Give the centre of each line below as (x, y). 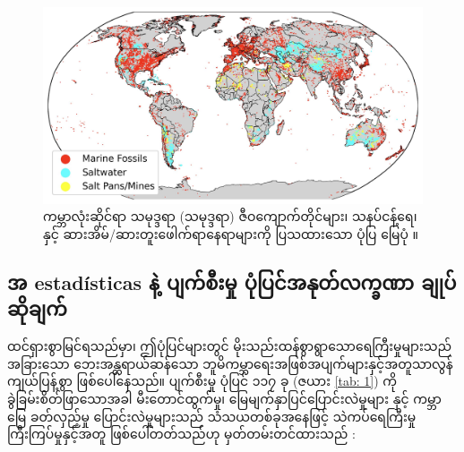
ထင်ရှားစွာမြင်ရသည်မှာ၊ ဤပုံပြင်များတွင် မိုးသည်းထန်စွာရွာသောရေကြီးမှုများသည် (230, 346)
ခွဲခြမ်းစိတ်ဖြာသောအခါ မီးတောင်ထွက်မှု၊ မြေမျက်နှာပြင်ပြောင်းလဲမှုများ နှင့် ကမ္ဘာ (224, 399)
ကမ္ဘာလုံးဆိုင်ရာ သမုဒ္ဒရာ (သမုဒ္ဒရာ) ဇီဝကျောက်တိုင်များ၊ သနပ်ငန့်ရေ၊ (230, 216)
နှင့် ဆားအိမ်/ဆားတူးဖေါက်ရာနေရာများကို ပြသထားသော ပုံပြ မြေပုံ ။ (231, 234)
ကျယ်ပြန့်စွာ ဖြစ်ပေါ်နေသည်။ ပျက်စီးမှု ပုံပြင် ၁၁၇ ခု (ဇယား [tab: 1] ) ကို (202, 381)
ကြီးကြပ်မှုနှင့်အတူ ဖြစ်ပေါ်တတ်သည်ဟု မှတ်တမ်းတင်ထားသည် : (181, 434)
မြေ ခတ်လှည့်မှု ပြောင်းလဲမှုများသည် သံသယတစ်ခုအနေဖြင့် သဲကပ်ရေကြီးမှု (212, 416)
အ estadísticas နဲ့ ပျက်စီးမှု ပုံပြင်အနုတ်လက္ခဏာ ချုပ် (232, 282)
